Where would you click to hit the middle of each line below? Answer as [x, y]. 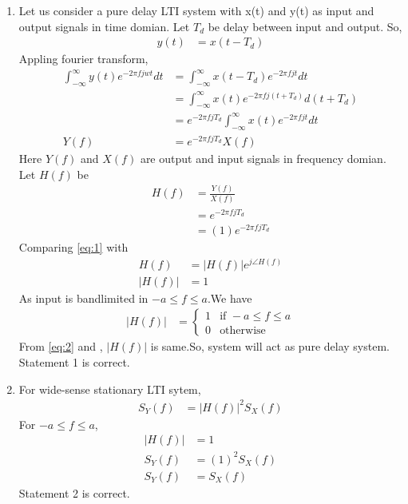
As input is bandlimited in [83, 298]
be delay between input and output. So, [305, 26]
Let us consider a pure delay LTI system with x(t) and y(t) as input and [196, 10]
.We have [230, 298]
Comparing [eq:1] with [73, 246]
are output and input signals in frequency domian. [263, 158]
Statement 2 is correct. [74, 492]
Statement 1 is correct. [74, 361]
